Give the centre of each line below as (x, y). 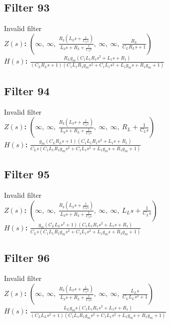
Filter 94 (27, 90)
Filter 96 (27, 257)
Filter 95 (27, 174)
